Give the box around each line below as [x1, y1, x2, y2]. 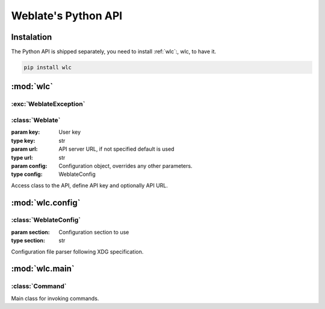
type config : [11, 170, 43, 178]
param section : [11, 228, 51, 236]
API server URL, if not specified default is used [58, 145, 175, 153]
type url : [11, 154, 33, 161]
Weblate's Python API [11, 9, 123, 22]
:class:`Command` [11, 282, 67, 290]
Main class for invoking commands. [11, 295, 99, 302]
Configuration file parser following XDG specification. [11, 248, 144, 255]
